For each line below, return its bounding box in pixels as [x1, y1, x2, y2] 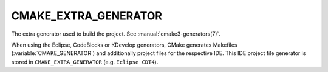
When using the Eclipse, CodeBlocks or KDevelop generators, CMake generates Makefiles [11, 41, 237, 48]
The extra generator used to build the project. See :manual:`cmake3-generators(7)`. [11, 30, 221, 38]
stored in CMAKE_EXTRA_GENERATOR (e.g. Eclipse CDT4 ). [11, 58, 159, 65]
